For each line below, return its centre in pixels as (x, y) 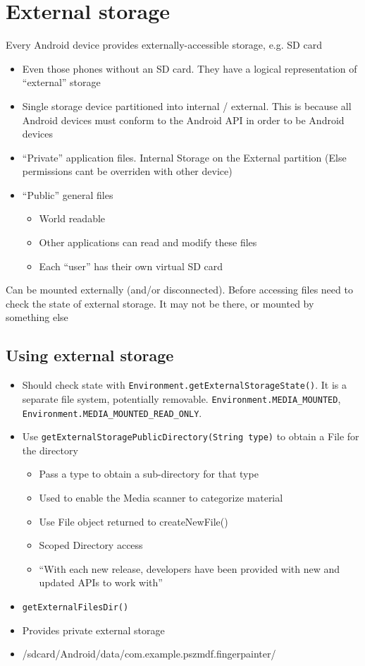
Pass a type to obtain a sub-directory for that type (149, 474)
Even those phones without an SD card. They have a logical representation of (190, 68)
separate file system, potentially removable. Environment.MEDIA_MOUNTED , (181, 398)
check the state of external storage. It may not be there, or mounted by (160, 303)
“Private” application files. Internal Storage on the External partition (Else (184, 157)
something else (37, 317)
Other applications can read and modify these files (148, 242)
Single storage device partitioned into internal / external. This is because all (187, 105)
